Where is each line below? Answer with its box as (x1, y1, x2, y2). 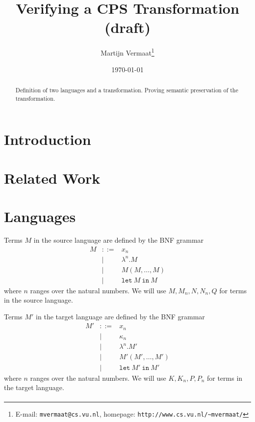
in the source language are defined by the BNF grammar (33, 234, 204, 245)
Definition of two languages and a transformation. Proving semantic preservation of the (15, 85, 238, 94)
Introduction (4, 129, 91, 149)
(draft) (104, 17, 151, 37)
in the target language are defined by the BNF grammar (36, 311, 205, 321)
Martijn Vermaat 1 (101, 46, 154, 57)
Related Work (4, 168, 101, 188)
